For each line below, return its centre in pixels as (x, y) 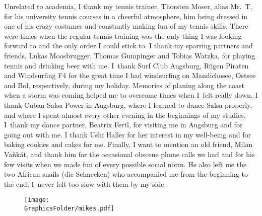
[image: (37, 200)
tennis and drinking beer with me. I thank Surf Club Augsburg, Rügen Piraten (126, 65)
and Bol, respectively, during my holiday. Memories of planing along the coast (124, 85)
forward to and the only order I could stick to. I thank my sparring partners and (128, 46)
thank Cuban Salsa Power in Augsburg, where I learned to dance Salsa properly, (128, 104)
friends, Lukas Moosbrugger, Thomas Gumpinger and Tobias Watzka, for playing (130, 55)
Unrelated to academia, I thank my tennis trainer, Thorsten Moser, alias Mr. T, (128, 6)
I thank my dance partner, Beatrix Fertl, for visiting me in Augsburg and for (123, 125)
